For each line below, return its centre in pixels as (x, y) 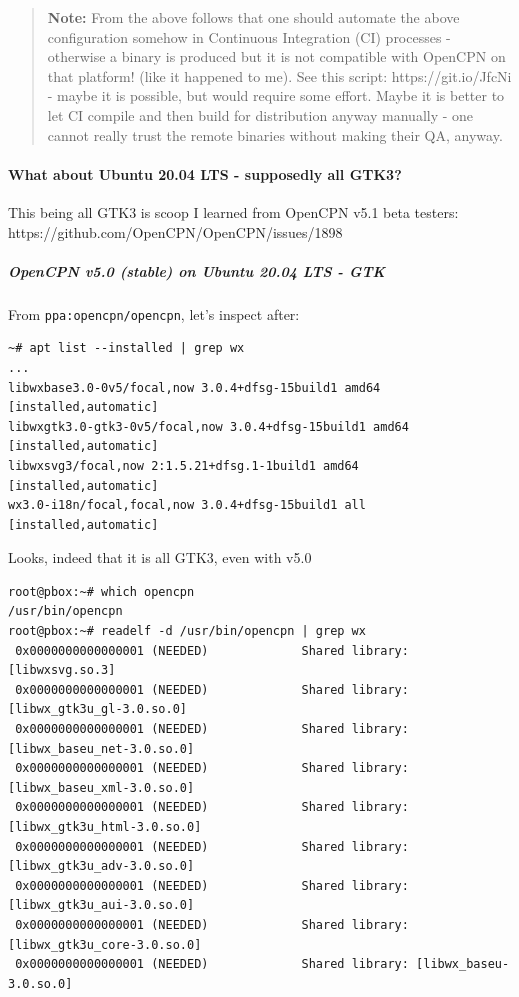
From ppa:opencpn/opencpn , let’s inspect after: (154, 313)
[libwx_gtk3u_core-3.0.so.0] (105, 944)
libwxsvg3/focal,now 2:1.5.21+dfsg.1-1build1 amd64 (183, 465)
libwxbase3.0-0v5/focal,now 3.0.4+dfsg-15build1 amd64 (194, 387)
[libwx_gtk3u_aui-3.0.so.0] (101, 905)
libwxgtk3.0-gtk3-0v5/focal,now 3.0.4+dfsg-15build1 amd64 (208, 426)
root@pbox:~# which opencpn (101, 591)
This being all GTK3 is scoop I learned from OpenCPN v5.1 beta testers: (233, 211)
